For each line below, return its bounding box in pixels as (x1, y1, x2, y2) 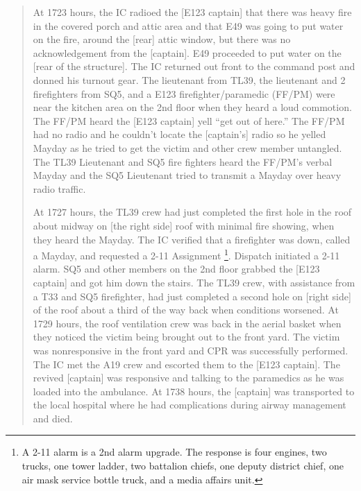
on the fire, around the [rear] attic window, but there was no (33, 32, 291, 46)
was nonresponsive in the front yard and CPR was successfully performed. (33, 343, 349, 357)
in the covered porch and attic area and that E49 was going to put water (33, 18, 344, 33)
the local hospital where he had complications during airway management (33, 397, 346, 412)
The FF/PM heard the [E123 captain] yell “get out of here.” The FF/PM (33, 113, 345, 128)
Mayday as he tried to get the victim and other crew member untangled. (33, 140, 342, 155)
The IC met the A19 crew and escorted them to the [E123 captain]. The (33, 356, 340, 371)
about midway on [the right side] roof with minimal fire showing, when (33, 218, 335, 232)
